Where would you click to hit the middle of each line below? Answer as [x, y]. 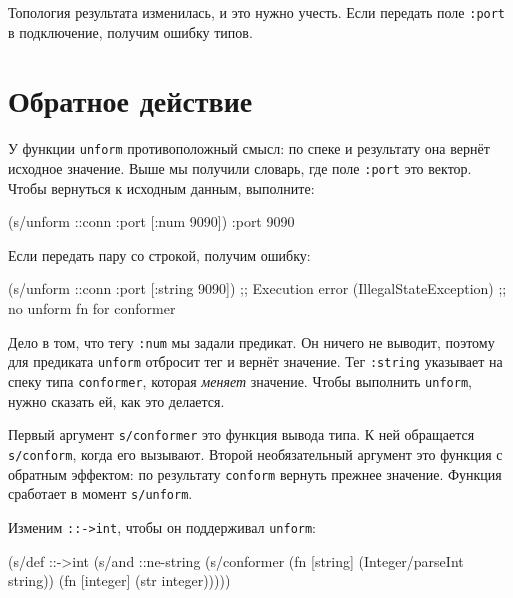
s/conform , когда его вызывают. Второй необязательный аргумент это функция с [255, 453]
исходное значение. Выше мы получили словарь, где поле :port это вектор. [240, 168]
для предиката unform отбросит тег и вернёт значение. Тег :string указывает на [255, 361]
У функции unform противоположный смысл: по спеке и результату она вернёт [249, 148]
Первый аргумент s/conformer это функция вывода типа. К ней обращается [241, 434]
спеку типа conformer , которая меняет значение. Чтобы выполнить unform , [240, 380]
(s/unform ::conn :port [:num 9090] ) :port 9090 [151, 221]
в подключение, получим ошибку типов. [130, 31]
